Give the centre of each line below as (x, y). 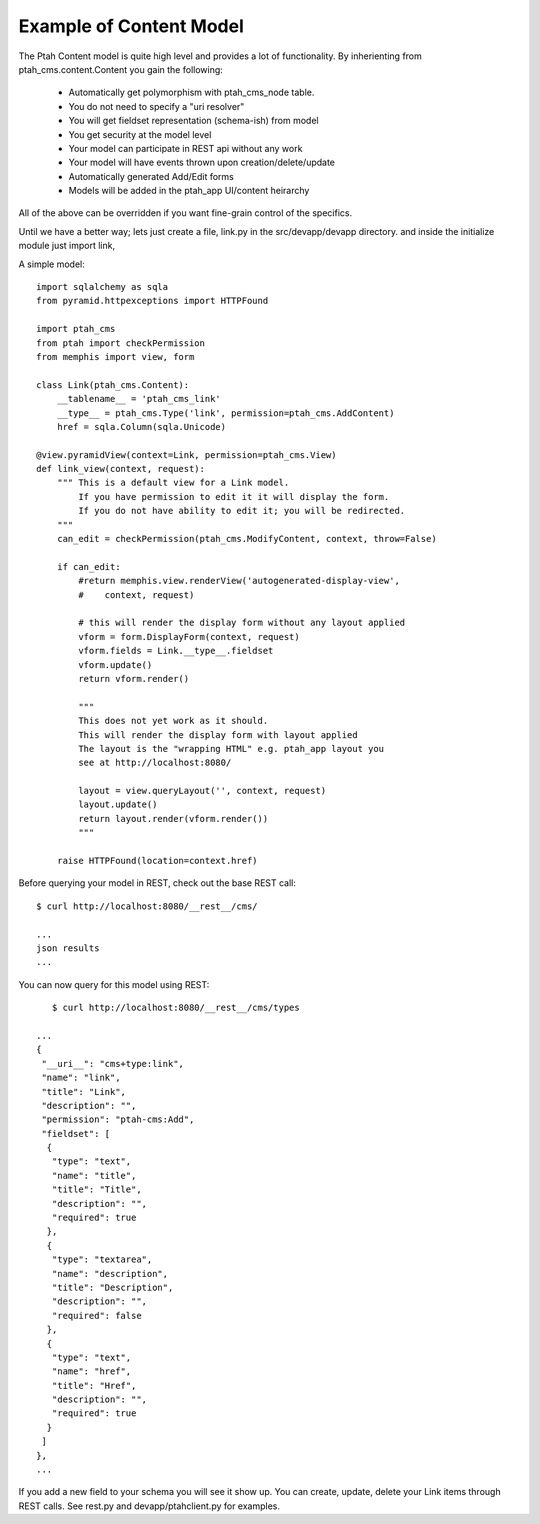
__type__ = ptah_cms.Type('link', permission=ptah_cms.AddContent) (225, 413)
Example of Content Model (131, 26)
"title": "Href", (94, 1385)
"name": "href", (91, 1371)
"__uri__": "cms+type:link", (113, 1063)
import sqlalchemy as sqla (102, 287)
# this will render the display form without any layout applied (242, 623)
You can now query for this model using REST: (114, 984)
